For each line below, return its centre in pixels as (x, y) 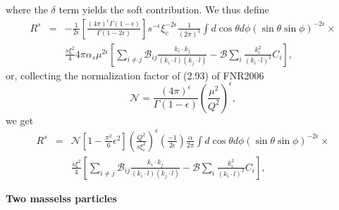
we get (20, 120)
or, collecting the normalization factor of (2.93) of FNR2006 (135, 75)
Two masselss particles (61, 198)
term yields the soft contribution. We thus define (164, 9)
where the (27, 9)
